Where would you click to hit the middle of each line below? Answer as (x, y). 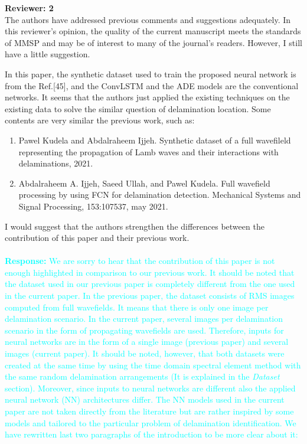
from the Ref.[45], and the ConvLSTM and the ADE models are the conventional (152, 85)
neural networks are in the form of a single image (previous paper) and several (147, 342)
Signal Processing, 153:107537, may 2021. (93, 206)
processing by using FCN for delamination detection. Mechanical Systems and (160, 195)
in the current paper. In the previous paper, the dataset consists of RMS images (150, 296)
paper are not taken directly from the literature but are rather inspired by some (149, 411)
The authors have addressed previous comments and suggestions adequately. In (148, 19)
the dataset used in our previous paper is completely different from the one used (150, 284)
